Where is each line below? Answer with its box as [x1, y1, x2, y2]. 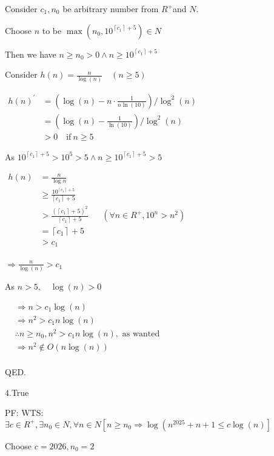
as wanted [122, 329, 160, 338]
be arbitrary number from [62, 2, 159, 15]
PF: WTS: [5, 406, 44, 419]
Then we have [5, 47, 56, 60]
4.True [5, 386, 29, 398]
